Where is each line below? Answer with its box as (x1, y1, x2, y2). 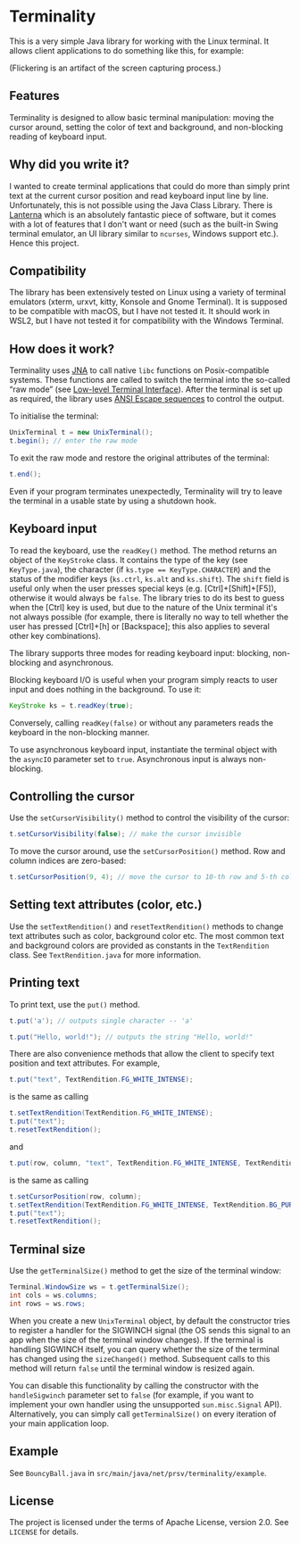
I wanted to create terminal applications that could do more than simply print (9, 180, 290, 191)
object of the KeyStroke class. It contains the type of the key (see (9, 554, 248, 565)
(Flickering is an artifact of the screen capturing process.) (9, 62, 221, 73)
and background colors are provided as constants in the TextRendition (9, 940, 270, 950)
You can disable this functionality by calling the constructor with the (9, 1380, 259, 1390)
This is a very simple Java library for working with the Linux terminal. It (9, 36, 270, 46)
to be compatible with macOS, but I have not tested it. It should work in (9, 306, 271, 317)
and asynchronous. (43, 657, 114, 668)
